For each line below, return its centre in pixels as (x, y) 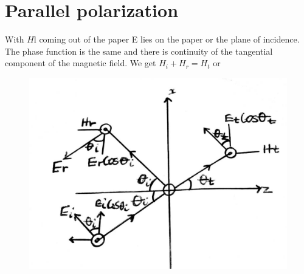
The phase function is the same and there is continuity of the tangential (139, 51)
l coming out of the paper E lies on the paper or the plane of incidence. (167, 39)
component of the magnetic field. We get (81, 63)
